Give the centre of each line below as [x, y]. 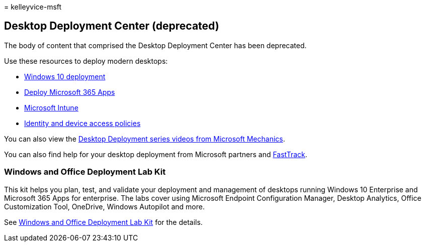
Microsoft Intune [51, 107]
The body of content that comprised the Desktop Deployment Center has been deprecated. [155, 45]
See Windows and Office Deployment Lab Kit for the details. [103, 222]
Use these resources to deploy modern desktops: [86, 61]
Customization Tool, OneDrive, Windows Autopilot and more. [104, 206]
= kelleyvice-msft [33, 7]
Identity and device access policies [82, 123]
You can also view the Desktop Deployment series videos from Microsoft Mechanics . [145, 139]
